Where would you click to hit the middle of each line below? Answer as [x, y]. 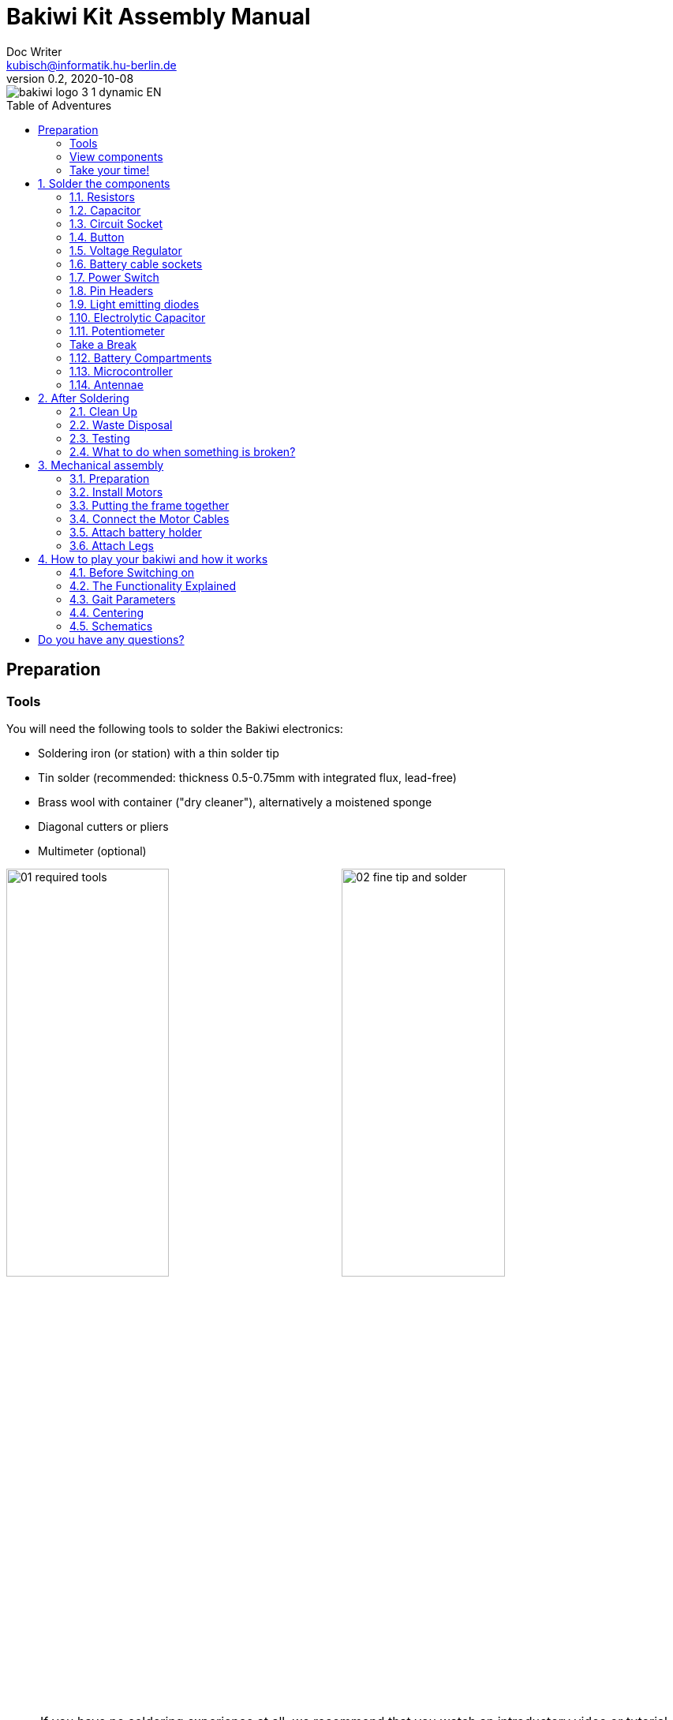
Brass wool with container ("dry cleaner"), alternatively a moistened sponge [235, 802]
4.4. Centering [107, 612]
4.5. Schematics [111, 626]
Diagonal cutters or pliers [103, 826]
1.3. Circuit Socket [116, 223]
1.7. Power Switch [114, 277]
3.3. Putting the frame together [150, 505]
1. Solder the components [104, 183]
